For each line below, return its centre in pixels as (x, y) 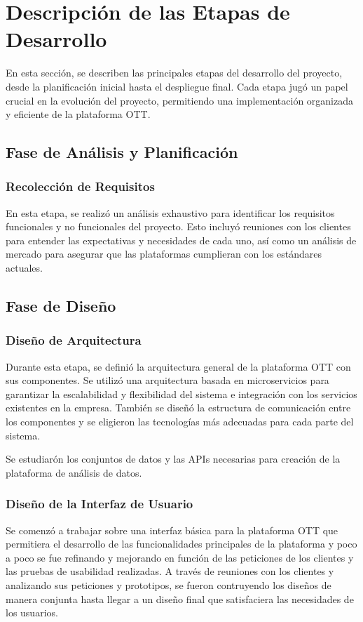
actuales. (24, 268)
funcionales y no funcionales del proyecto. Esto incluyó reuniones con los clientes (178, 226)
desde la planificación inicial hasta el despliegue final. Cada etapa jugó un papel (177, 86)
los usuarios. (32, 613)
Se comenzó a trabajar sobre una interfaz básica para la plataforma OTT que (172, 530)
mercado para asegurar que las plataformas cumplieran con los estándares (164, 254)
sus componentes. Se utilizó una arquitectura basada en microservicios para (167, 380)
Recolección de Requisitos (80, 186)
